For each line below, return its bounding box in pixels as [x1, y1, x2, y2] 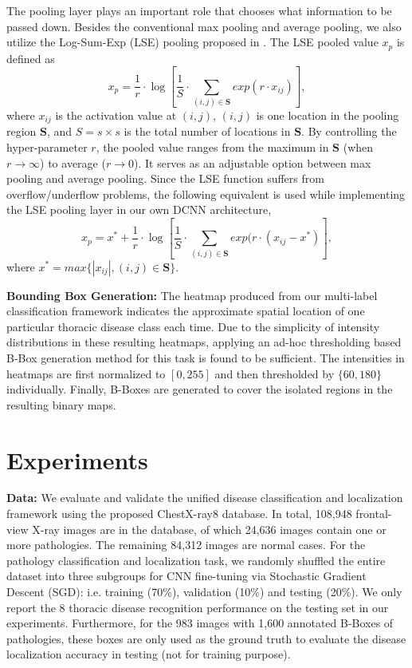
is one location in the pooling [256, 106, 399, 123]
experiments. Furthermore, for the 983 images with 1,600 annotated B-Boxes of [6, 615, 394, 631]
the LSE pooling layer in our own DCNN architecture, [6, 201, 272, 218]
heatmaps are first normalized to [6, 365, 166, 381]
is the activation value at [55, 106, 177, 123]
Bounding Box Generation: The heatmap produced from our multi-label [6, 287, 378, 303]
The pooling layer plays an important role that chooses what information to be [6, 2, 392, 18]
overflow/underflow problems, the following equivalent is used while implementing [6, 185, 406, 202]
